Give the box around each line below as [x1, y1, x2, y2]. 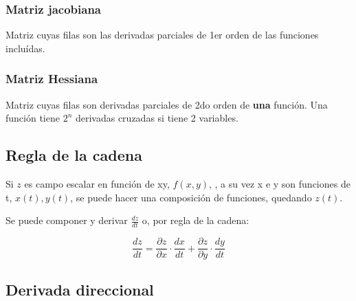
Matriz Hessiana [5, 70, 98, 87]
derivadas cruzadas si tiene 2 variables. [75, 111, 238, 125]
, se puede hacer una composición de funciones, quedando [70, 190, 312, 204]
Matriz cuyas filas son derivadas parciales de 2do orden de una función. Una [5, 97, 328, 111]
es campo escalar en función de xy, [24, 177, 170, 191]
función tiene [5, 111, 60, 125]
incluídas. [5, 41, 45, 55]
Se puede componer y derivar [5, 213, 128, 227]
